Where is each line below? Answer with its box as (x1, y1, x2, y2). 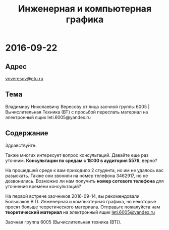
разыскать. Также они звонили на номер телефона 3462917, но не (5, 172, 148, 179)
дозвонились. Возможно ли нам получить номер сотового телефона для (5, 178, 164, 184)
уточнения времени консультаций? (5, 183, 82, 189)
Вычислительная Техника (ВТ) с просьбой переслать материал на (5, 109, 148, 115)
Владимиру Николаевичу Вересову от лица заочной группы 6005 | (5, 103, 150, 109)
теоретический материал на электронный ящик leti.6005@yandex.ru (5, 209, 155, 215)
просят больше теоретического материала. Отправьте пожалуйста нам (5, 204, 160, 210)
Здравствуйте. (5, 142, 37, 148)
